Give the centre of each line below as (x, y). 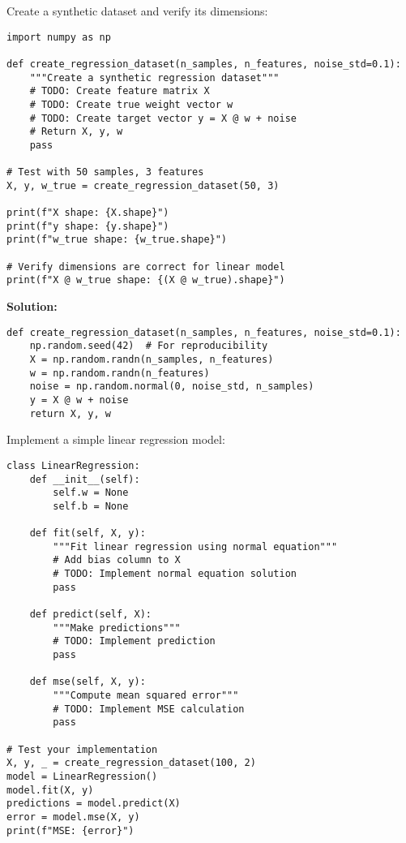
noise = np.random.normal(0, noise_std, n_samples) (172, 387)
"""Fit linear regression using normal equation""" (195, 546)
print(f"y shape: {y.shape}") (88, 226)
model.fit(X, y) (50, 790)
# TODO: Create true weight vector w (131, 104)
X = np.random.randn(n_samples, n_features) (152, 359)
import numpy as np (59, 37)
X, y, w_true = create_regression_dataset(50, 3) (143, 185)
